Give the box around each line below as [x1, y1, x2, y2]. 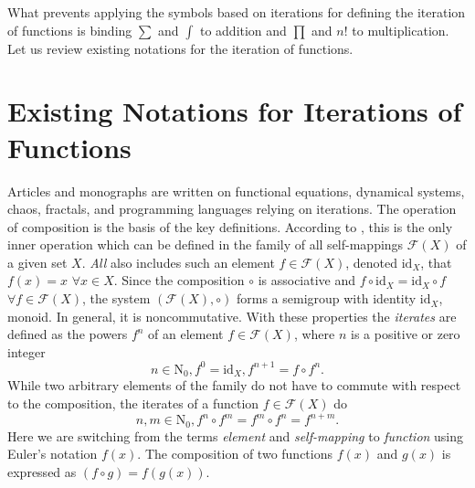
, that [420, 252, 452, 271]
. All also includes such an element [81, 252, 275, 271]
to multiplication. [352, 20, 449, 39]
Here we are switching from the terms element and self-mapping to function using [7, 426, 464, 445]
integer [7, 342, 46, 361]
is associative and [258, 271, 356, 290]
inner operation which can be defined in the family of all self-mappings [7, 235, 404, 254]
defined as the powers [7, 324, 128, 344]
